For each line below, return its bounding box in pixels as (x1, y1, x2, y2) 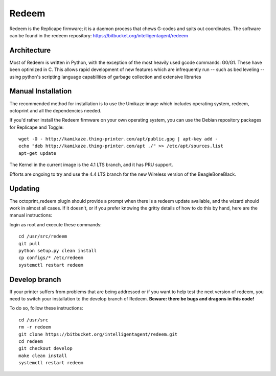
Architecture (9, 46, 51, 55)
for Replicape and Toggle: (9, 124, 64, 130)
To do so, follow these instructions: (9, 305, 84, 311)
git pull (18, 241, 40, 246)
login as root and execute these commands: (9, 221, 102, 227)
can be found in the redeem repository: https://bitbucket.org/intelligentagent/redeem (9, 32, 189, 38)
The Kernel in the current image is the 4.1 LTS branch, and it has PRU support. (9, 161, 173, 168)
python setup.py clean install (18, 248, 97, 253)
